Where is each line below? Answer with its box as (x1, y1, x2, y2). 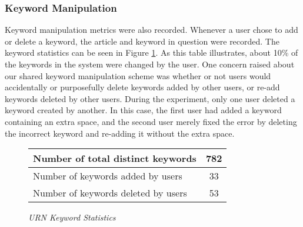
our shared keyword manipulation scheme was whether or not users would (5, 69, 271, 82)
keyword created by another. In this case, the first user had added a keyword (5, 104, 282, 116)
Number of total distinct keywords (33, 151, 197, 165)
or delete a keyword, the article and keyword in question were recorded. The (5, 35, 279, 47)
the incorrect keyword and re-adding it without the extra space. (5, 127, 235, 139)
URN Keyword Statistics (28, 211, 116, 223)
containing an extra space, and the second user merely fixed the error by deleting (5, 115, 297, 127)
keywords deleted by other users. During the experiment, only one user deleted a (5, 92, 295, 104)
